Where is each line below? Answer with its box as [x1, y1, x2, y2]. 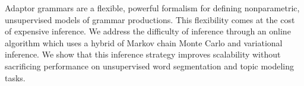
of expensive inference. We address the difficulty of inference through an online [5, 25, 291, 37]
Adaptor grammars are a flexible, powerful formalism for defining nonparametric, [5, 2, 300, 14]
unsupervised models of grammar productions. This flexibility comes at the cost [5, 13, 295, 26]
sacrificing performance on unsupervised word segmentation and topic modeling [5, 59, 294, 72]
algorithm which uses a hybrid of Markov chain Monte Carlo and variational [5, 36, 283, 49]
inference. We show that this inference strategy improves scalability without [5, 48, 281, 60]
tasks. [5, 71, 26, 84]
